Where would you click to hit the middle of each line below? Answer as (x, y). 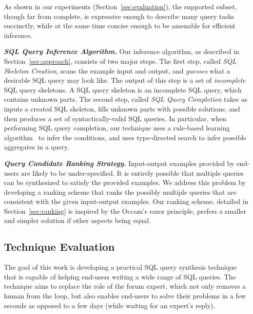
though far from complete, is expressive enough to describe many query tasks (119, 16)
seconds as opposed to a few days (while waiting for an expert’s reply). (110, 305)
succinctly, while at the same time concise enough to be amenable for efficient (120, 26)
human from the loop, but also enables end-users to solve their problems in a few (125, 296)
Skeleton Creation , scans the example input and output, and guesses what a (117, 70)
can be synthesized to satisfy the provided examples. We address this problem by (125, 182)
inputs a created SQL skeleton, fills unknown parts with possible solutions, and (122, 108)
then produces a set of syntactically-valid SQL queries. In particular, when (115, 118)
